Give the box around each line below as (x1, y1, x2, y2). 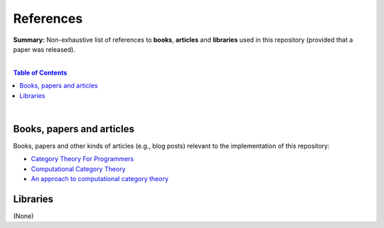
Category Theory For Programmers (31, 155, 134, 163)
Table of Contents (13, 68, 68, 77)
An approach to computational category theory (31, 174, 169, 183)
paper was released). (13, 45, 76, 53)
